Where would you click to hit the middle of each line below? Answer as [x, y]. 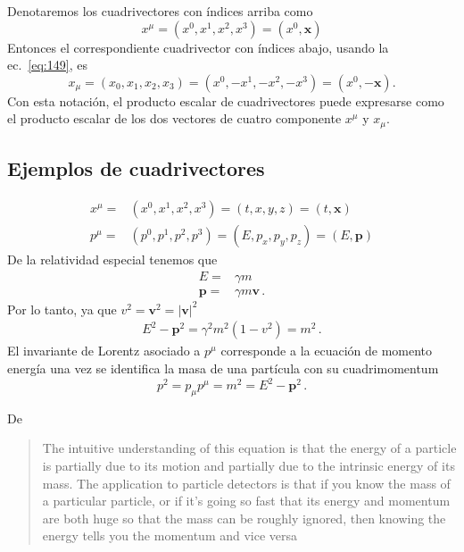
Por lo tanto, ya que [62, 309]
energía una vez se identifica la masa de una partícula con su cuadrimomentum [223, 368]
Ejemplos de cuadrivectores [136, 168]
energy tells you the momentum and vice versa [170, 535]
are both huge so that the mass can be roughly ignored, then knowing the [244, 518]
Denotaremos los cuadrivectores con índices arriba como [160, 11]
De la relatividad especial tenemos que [112, 259]
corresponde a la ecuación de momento [327, 351]
